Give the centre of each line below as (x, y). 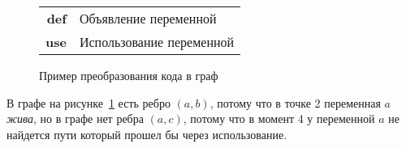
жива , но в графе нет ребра (75, 118)
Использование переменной (157, 42)
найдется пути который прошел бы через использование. (147, 134)
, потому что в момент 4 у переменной (279, 118)
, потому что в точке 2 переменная (295, 102)
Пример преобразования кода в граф (129, 75)
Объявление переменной (148, 18)
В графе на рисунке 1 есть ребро (89, 102)
